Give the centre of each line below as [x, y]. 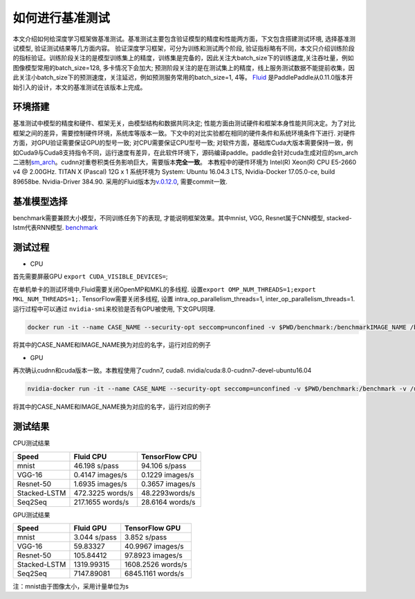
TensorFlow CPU [169, 456]
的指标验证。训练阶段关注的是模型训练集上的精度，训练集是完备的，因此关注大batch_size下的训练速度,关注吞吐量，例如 [183, 58]
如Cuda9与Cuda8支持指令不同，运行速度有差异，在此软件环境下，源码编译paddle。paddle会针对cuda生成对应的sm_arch [185, 152]
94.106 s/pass [164, 465]
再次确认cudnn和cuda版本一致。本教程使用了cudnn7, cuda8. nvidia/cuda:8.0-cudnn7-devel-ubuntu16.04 [162, 370]
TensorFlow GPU [153, 528]
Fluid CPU [90, 456]
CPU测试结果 [31, 443]
